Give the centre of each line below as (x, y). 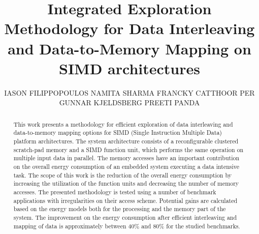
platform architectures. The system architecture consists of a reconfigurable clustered (126, 141)
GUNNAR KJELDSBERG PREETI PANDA (129, 103)
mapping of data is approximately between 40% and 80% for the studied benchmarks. (127, 226)
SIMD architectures (129, 68)
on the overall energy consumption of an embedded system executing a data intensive (126, 166)
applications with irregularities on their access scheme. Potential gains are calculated (125, 200)
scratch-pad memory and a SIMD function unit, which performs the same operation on (128, 149)
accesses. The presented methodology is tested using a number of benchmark (115, 192)
